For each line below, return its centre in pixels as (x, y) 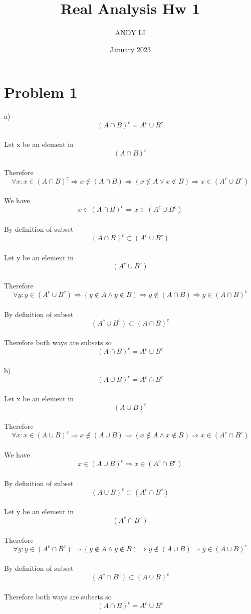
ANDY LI (130, 32)
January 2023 (130, 49)
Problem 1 (41, 92)
